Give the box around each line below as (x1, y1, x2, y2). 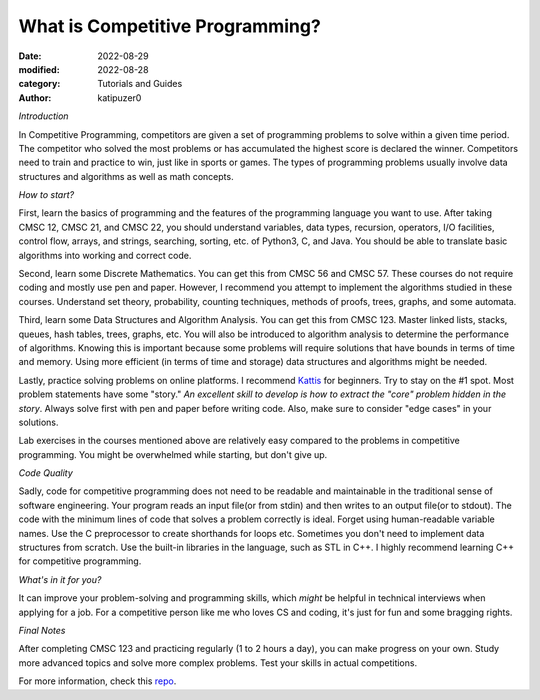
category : (18, 78, 61, 90)
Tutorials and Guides (97, 78, 183, 90)
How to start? (18, 189, 75, 201)
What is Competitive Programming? (18, 15, 322, 37)
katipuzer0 (97, 91, 142, 104)
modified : (18, 63, 60, 75)
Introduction (18, 110, 69, 122)
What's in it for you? (18, 573, 102, 585)
